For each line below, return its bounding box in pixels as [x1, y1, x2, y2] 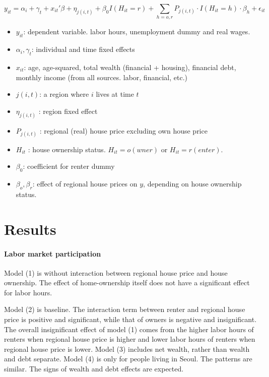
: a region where [39, 89, 89, 99]
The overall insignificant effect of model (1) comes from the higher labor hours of [4, 324, 254, 334]
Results [4, 218, 56, 239]
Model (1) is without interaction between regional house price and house [4, 267, 228, 278]
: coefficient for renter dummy [23, 161, 115, 171]
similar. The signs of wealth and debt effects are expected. [4, 363, 184, 374]
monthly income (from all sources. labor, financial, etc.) [16, 72, 187, 82]
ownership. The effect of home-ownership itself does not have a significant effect [4, 277, 250, 288]
